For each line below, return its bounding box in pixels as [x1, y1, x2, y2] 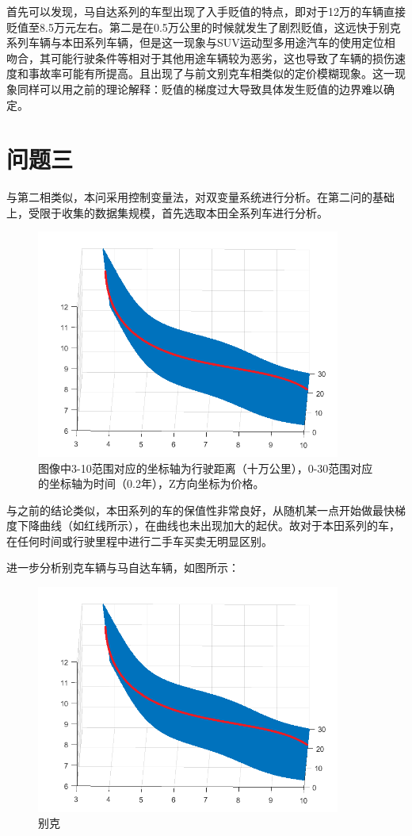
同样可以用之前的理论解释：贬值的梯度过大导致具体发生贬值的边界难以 [17, 80, 383, 97]
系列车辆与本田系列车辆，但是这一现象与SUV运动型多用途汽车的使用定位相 [6, 34, 395, 51]
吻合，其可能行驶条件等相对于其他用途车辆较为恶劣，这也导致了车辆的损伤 [6, 49, 395, 66]
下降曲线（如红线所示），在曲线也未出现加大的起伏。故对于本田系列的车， [17, 517, 400, 534]
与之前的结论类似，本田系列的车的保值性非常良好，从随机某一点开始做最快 [6, 501, 395, 518]
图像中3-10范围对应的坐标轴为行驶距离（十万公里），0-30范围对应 [38, 459, 373, 476]
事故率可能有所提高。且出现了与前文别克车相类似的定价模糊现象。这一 [28, 65, 395, 82]
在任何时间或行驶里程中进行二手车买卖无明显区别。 [6, 532, 273, 549]
